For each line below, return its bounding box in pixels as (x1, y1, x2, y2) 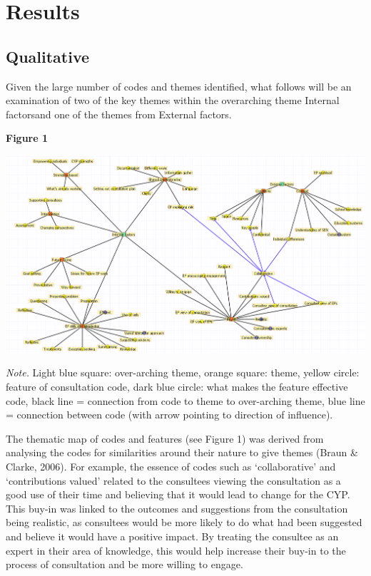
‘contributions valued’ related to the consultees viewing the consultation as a (6, 473, 341, 488)
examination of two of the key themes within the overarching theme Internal (6, 93, 340, 108)
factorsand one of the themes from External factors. (6, 106, 232, 121)
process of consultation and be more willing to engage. (6, 557, 243, 572)
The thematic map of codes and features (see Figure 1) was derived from (6, 431, 324, 446)
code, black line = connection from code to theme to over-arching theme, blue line (6, 393, 365, 408)
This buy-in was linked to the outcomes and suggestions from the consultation (6, 500, 348, 515)
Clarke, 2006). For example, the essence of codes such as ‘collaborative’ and (6, 458, 336, 473)
